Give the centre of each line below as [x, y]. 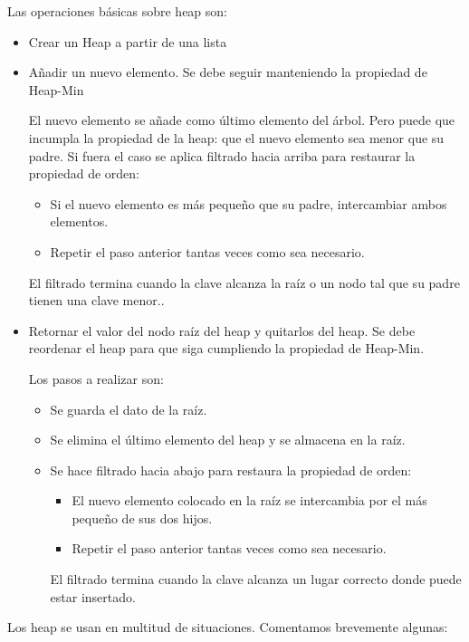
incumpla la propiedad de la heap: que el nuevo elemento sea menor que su [236, 137]
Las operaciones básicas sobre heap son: [117, 11]
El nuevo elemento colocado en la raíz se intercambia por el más [249, 500]
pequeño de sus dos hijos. [142, 517]
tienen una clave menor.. [96, 300]
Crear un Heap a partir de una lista [128, 41]
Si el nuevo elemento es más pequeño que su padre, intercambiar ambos [249, 203]
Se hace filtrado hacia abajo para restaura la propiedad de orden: [231, 470]
